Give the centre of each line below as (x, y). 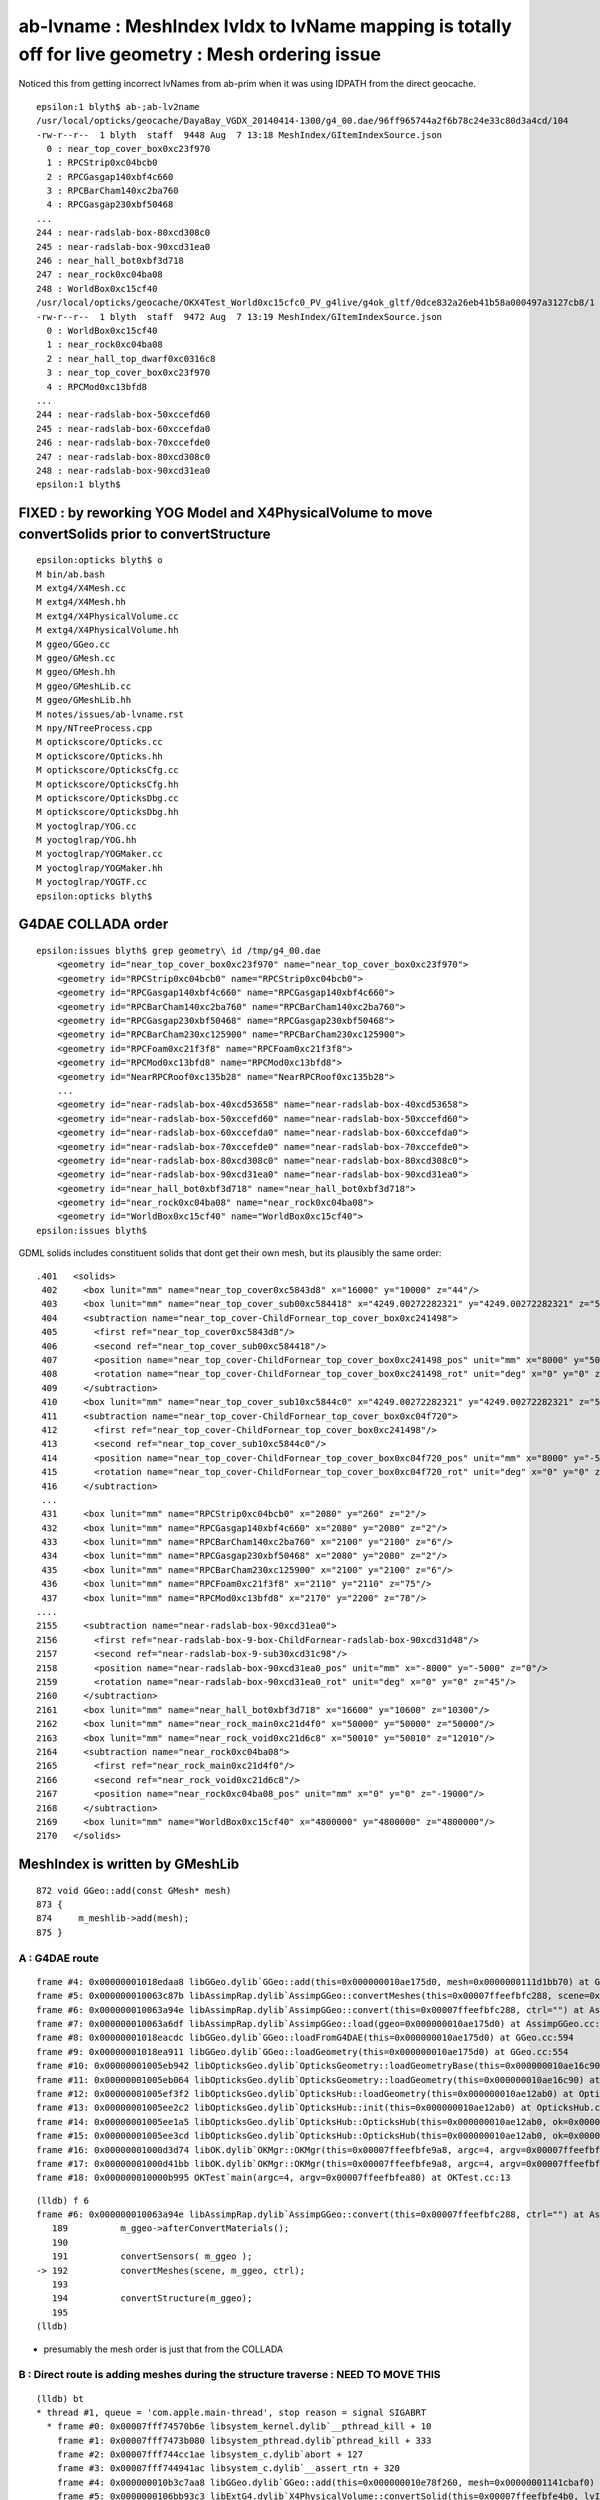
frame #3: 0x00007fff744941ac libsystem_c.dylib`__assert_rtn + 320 (228, 2468)
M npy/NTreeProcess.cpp (94, 728)
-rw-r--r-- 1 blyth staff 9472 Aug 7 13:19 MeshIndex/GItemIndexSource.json (239, 316)
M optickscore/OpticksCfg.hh (107, 784)
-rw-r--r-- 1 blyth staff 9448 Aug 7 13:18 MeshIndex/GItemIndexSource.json (239, 134)
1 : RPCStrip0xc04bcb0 (102, 163)
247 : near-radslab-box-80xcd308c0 (123, 456)
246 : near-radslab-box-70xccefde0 (123, 443)
